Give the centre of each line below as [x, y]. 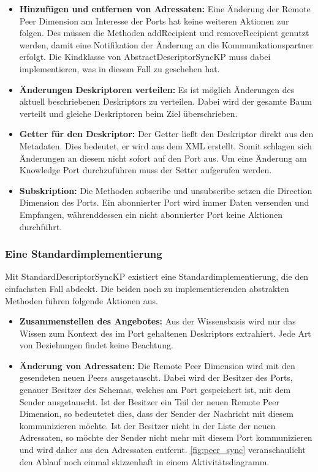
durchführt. [41, 226]
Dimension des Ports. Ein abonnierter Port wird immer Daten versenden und [164, 202]
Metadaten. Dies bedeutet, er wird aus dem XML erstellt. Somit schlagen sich [166, 145]
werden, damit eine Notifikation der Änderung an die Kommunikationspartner [166, 44]
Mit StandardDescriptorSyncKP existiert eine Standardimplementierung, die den [157, 276]
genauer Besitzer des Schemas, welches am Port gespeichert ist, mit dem [155, 390]
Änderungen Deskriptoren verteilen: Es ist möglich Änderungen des [157, 89]
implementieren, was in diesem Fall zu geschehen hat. [119, 68]
